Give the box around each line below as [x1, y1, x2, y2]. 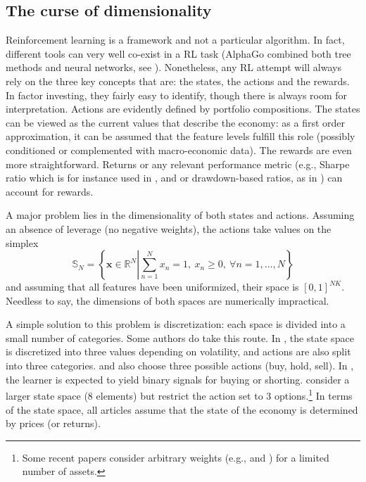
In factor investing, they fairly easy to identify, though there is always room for [6, 87, 348, 102]
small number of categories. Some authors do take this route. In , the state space [6, 330, 354, 345]
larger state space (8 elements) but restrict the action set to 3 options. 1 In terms [6, 386, 353, 402]
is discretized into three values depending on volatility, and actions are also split [6, 344, 351, 359]
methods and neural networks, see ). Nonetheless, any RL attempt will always [6, 60, 341, 75]
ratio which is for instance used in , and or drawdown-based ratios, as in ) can [6, 170, 343, 185]
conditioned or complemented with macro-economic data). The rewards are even [6, 142, 352, 157]
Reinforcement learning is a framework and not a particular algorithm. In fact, [6, 32, 345, 47]
